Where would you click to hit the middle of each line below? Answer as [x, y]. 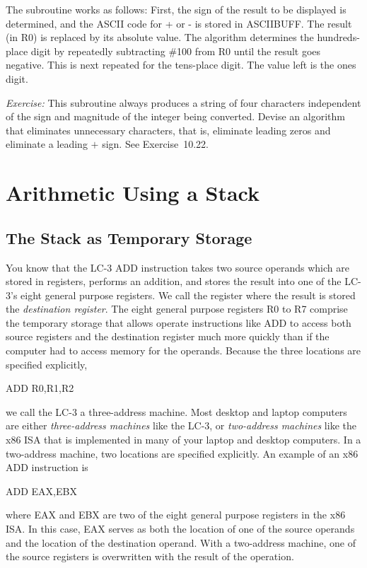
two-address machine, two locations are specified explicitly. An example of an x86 [182, 453]
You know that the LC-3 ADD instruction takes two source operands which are [177, 267]
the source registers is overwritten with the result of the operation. [150, 556]
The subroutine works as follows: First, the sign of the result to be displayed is [176, 9]
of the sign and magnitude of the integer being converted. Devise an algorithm [175, 116]
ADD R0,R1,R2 [40, 388]
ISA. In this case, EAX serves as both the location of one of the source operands [180, 529]
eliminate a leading [47, 144]
